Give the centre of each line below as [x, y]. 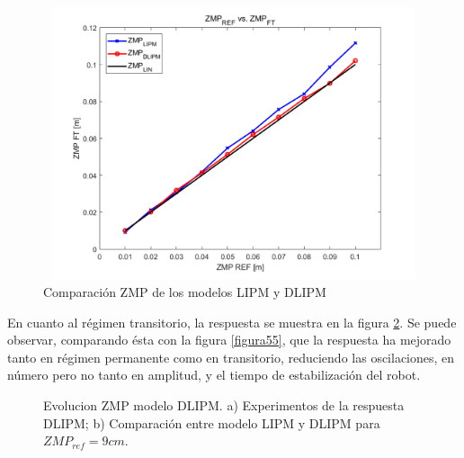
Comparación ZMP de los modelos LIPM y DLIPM [185, 291]
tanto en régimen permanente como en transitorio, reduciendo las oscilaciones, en [231, 357]
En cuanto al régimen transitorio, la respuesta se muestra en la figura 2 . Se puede [232, 322]
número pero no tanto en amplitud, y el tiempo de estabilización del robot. [214, 375]
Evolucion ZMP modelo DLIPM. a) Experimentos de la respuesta [224, 404]
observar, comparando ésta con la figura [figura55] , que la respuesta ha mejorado [229, 340]
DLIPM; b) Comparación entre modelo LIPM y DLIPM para [212, 422]
